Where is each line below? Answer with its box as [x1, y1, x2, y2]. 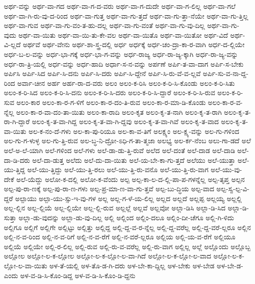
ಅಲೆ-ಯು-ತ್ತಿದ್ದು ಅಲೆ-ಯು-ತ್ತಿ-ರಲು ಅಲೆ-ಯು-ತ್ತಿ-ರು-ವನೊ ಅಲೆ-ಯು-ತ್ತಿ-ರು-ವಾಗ [27, 164, 209, 175]
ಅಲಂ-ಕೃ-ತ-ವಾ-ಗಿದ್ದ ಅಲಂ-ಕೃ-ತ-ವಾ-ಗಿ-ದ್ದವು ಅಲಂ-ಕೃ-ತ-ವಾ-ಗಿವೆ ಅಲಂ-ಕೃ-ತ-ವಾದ [32, 116, 219, 127]
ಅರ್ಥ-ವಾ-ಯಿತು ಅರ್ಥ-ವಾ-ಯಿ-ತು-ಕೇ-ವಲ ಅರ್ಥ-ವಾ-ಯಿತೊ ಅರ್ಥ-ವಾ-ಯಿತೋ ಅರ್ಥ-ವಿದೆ [18, 29, 228, 40]
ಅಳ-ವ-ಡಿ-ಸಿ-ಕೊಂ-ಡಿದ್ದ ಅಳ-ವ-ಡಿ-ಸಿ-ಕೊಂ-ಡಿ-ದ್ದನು [20, 270, 135, 280]
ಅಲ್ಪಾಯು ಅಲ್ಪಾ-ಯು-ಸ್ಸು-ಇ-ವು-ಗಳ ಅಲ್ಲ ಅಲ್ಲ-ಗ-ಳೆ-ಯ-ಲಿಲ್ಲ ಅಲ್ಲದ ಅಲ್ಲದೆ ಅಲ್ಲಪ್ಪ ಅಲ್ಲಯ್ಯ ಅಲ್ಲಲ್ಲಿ [15, 193, 242, 203]
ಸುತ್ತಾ [4, 212, 17, 223]
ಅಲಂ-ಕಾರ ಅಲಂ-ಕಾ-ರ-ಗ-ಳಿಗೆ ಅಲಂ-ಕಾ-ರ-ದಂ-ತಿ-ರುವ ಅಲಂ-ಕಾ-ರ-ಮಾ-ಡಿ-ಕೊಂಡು [16, 97, 206, 107]
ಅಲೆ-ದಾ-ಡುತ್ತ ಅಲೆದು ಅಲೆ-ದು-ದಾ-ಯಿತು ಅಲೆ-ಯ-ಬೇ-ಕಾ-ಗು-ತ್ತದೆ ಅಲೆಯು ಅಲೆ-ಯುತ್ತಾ [32, 155, 235, 165]
